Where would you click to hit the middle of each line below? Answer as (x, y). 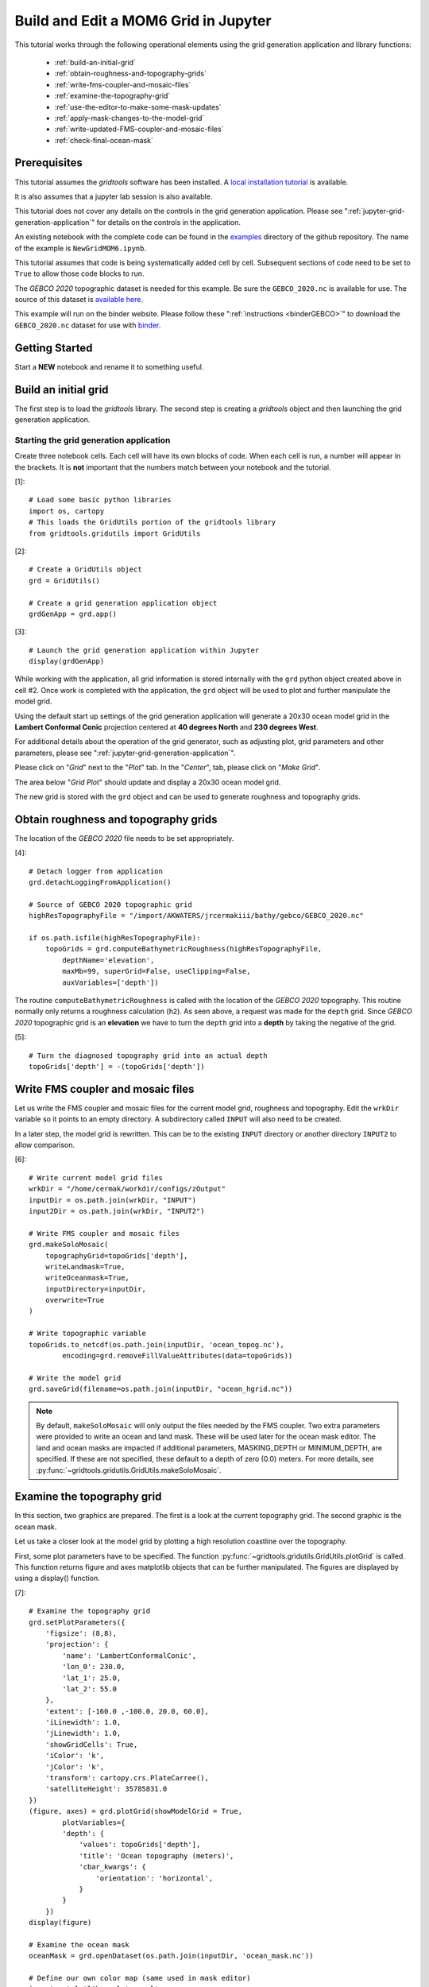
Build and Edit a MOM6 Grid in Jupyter (143, 21)
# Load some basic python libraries (100, 500)
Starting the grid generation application (93, 440)
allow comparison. (45, 1145)
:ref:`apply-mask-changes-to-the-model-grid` (129, 118)
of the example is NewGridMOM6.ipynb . (81, 248)
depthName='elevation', (108, 960)
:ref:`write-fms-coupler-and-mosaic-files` (123, 84)
